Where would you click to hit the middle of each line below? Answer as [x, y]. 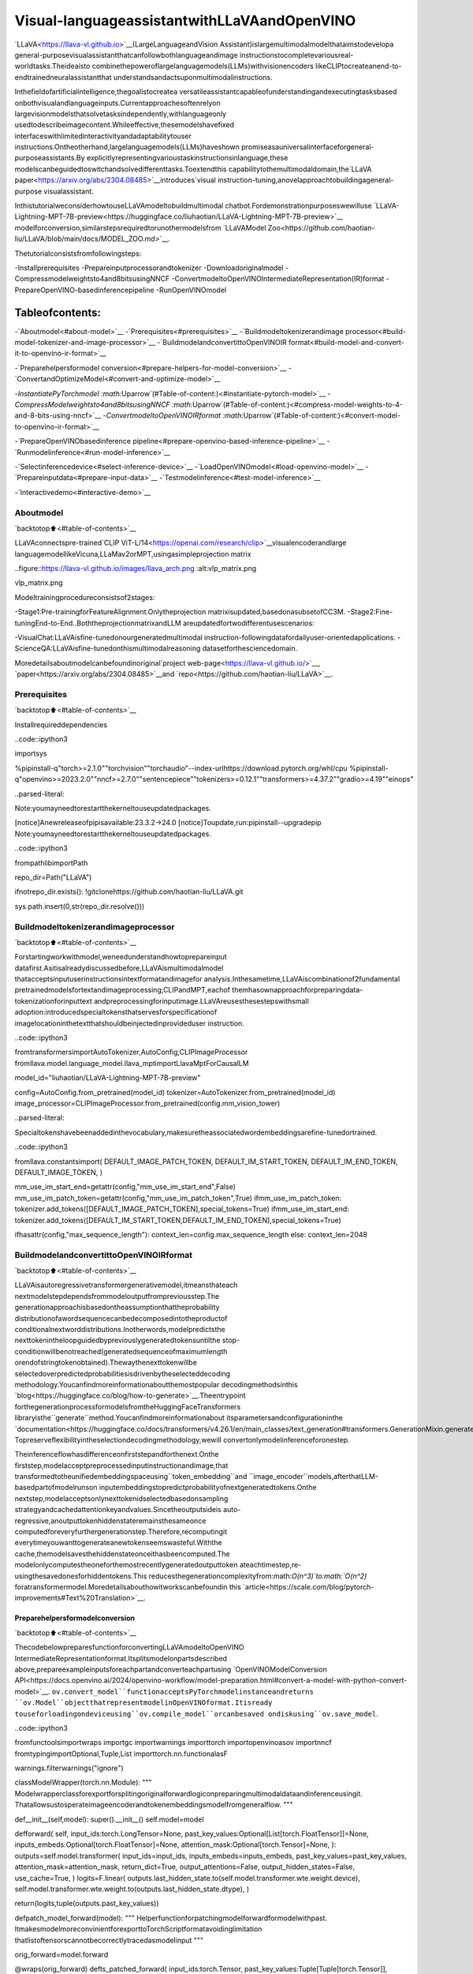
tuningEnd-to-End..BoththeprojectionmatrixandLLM [98, 623]
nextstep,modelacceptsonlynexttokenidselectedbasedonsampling [121, 1498]
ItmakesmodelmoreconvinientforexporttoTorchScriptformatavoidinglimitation [138, 1929]
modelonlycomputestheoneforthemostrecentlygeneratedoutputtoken [126, 1565]
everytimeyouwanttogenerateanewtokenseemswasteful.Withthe [118, 1543]
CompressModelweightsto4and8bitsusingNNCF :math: [104, 404]
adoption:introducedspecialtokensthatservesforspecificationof [116, 1012]
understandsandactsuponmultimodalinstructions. [193, 77]
